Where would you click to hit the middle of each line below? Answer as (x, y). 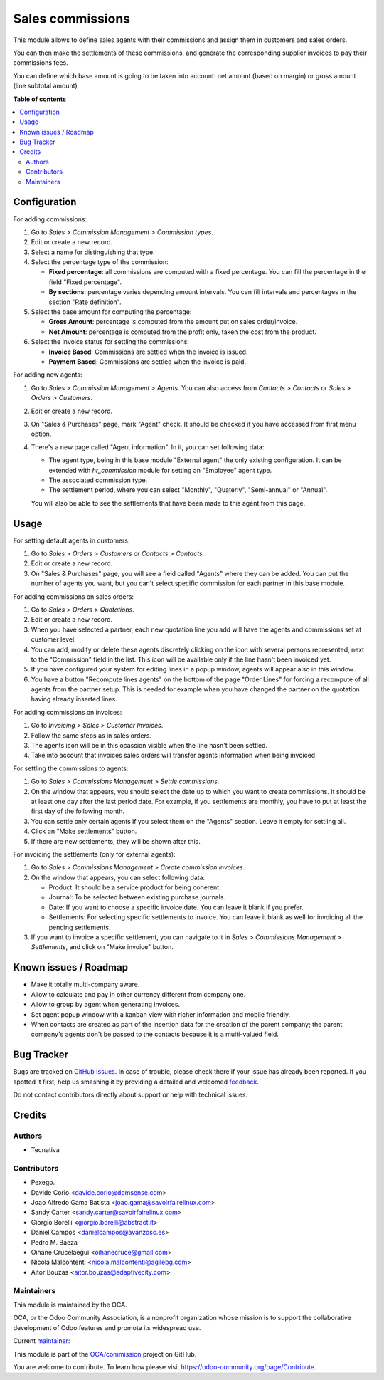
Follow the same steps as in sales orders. (91, 735)
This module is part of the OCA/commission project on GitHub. (105, 1354)
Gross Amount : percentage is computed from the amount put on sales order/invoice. (173, 322)
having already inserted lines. (74, 699)
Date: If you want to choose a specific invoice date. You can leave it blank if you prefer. (176, 907)
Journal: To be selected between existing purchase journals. (137, 897)
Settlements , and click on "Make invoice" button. (102, 947)
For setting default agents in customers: (72, 540)
